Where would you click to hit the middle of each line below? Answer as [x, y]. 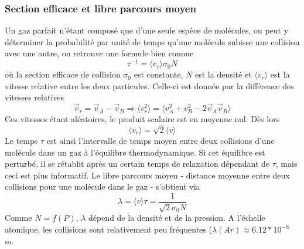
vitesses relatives [35, 97]
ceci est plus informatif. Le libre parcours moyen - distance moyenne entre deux [147, 175]
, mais [286, 164]
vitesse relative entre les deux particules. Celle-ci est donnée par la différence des [149, 85]
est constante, [158, 74]
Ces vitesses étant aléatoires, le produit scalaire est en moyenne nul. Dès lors [142, 119]
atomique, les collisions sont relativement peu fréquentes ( [108, 229]
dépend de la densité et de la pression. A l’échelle [177, 218]
